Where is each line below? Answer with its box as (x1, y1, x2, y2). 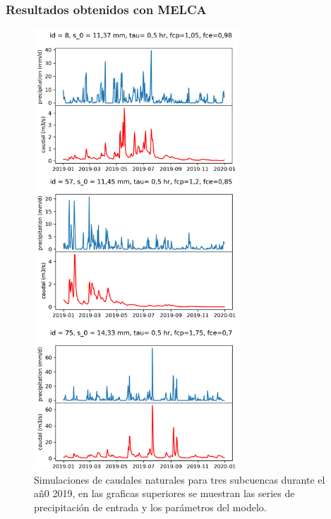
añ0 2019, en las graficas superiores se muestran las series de (34, 486, 295, 501)
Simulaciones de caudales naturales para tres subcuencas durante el (34, 472, 325, 487)
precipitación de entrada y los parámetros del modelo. (34, 500, 267, 514)
